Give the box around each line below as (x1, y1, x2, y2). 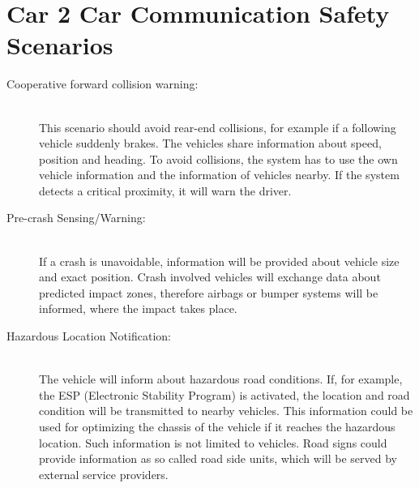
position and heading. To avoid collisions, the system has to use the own (39, 150, 398, 167)
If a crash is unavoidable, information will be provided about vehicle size (39, 252, 400, 269)
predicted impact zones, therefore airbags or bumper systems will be (39, 284, 378, 301)
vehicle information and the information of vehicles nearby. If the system (39, 166, 400, 183)
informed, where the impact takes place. (39, 300, 237, 317)
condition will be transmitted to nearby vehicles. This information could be (39, 402, 413, 419)
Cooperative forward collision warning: (6, 75, 199, 92)
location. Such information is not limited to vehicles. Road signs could (39, 434, 387, 451)
